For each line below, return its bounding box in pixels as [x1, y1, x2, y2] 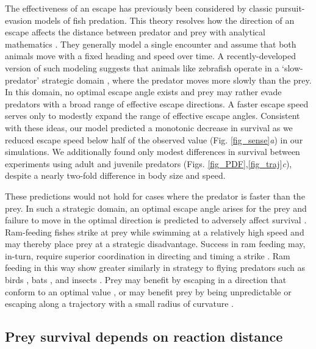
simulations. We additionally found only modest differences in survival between [5, 145, 300, 158]
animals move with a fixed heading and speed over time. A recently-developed [5, 49, 296, 62]
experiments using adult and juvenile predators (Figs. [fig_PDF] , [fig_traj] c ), [5, 157, 292, 170]
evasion [5, 13, 32, 26]
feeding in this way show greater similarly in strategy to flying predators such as [5, 261, 305, 274]
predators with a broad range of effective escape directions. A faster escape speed [5, 97, 309, 110]
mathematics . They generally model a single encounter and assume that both [5, 37, 296, 50]
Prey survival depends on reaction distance [5, 327, 283, 346]
